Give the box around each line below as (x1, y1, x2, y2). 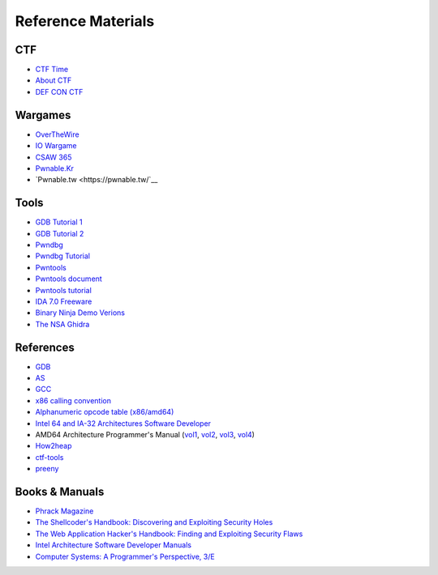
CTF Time (35, 65, 69, 75)
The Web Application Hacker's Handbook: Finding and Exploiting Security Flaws (35, 529, 303, 539)
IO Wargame (35, 141, 77, 151)
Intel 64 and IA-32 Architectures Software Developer (35, 418, 211, 428)
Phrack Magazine (35, 506, 94, 516)
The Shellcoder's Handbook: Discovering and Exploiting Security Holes (35, 517, 273, 527)
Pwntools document (35, 274, 103, 283)
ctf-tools (35, 452, 64, 462)
